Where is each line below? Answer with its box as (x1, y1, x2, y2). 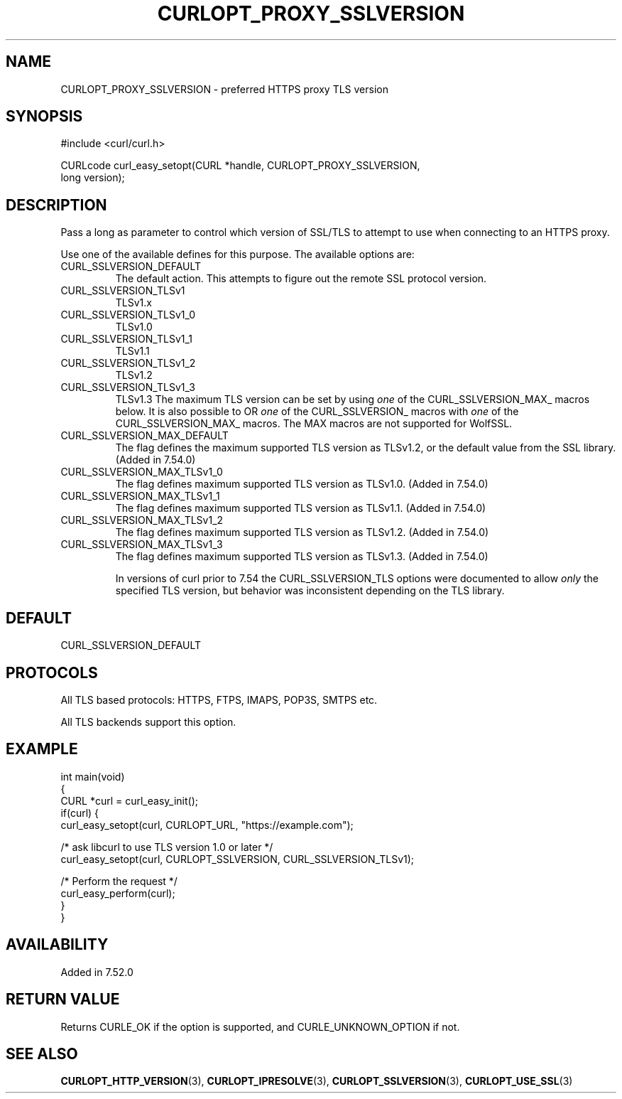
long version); (60, 171, 125, 184)
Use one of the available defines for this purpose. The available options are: (60, 248, 415, 261)
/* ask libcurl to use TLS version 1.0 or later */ (60, 840, 273, 853)
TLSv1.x (115, 296, 152, 309)
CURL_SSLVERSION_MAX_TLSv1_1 (60, 490, 220, 503)
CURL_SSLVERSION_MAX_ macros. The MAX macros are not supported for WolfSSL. (115, 417, 513, 430)
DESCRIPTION (6, 195, 107, 214)
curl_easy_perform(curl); (60, 886, 175, 899)
